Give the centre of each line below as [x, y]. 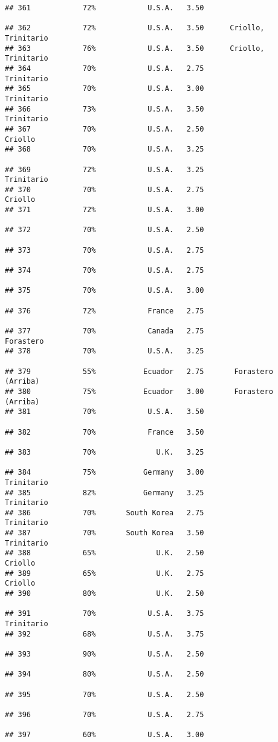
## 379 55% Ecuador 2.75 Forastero [139, 371]
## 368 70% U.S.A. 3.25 [105, 149]
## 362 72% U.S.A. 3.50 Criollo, [135, 28]
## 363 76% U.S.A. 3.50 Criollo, [135, 48]
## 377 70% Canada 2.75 [105, 331]
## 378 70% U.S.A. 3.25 [105, 351]
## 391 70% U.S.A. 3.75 [105, 614]
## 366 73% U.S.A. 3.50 [105, 109]
